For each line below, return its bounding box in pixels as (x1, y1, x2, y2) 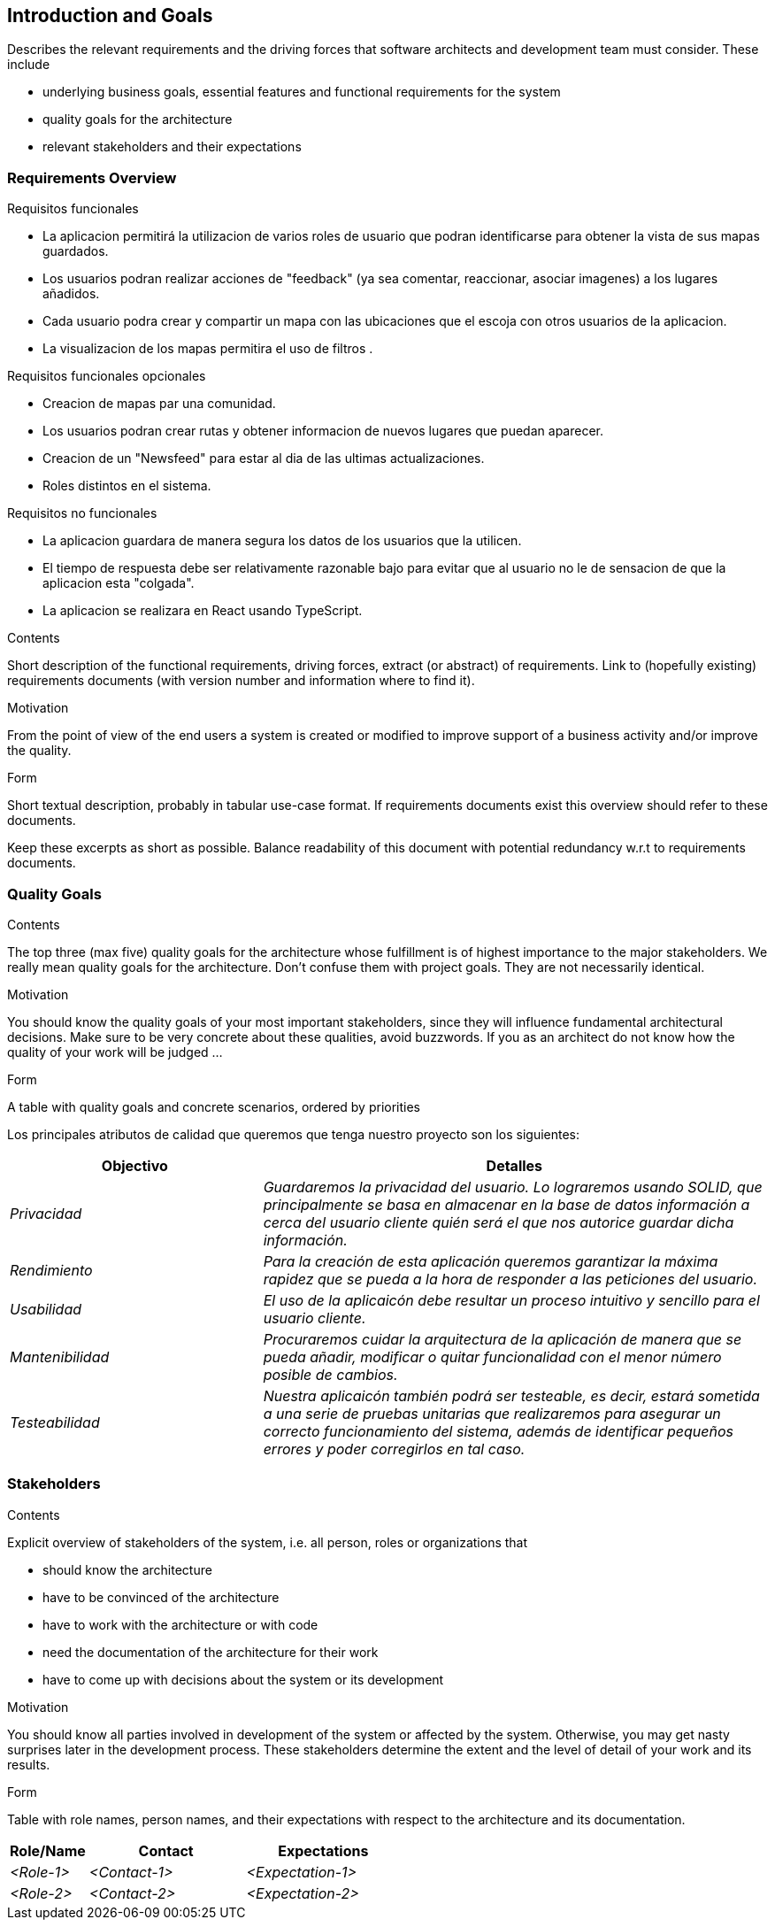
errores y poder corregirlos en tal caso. (263, 1439, 526, 1458)
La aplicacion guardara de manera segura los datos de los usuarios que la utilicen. (42, 533, 522, 549)
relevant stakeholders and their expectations (42, 139, 302, 155)
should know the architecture (42, 1561, 212, 1577)
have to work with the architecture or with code (42, 1616, 318, 1632)
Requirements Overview (7, 168, 177, 187)
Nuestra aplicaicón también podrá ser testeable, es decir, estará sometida (263, 1386, 760, 1405)
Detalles (486, 1156, 543, 1175)
